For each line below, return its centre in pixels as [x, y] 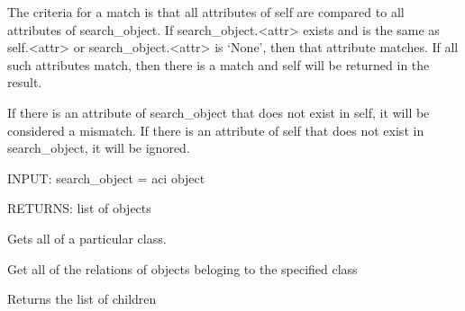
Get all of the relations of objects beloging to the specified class [182, 268]
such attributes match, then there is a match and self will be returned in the [219, 64]
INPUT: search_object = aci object [106, 178]
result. [25, 82]
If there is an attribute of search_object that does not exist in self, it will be [219, 112]
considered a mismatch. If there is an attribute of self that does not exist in [216, 130]
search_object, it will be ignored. [99, 148]
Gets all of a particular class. [87, 238]
